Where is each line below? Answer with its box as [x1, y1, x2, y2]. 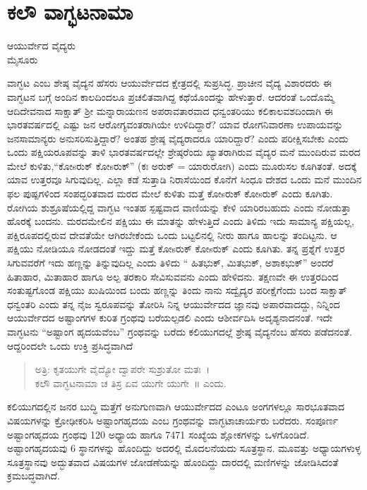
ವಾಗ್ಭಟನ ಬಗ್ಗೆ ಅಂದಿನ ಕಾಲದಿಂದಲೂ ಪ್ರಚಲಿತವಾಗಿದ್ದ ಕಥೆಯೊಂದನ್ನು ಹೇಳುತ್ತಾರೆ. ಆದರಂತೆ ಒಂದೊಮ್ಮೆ [7, 89, 335, 104]
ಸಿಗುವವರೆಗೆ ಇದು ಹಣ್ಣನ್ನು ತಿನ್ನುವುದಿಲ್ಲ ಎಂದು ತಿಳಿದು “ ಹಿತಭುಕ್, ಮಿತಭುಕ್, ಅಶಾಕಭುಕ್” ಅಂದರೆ [7, 255, 334, 270]
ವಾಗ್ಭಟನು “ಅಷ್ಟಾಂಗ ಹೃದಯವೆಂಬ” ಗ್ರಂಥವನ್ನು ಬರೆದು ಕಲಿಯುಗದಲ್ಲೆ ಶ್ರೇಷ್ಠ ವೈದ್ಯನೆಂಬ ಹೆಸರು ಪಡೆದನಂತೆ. [7, 324, 352, 338]
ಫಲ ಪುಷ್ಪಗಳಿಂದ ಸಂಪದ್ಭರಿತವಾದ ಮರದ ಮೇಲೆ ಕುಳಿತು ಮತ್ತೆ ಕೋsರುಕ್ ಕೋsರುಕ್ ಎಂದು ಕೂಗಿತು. [7, 186, 333, 201]
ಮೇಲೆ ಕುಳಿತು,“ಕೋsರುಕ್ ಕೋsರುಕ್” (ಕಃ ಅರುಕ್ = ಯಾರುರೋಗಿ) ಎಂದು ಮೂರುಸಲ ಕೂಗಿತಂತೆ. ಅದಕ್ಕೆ [7, 158, 357, 173]
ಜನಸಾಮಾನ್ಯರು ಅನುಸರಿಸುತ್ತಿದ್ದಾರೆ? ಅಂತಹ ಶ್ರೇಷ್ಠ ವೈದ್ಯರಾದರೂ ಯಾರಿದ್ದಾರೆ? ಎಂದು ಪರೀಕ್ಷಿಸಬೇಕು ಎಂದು [7, 130, 349, 145]
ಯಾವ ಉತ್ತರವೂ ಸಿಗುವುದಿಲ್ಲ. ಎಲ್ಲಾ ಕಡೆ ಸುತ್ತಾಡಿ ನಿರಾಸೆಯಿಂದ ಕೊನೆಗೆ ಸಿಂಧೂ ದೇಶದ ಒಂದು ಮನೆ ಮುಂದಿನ [7, 172, 362, 187]
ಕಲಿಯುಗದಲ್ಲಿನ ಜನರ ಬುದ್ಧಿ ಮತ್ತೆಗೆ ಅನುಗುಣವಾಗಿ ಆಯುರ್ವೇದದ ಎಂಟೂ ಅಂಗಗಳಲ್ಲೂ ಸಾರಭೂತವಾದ [7, 399, 345, 414]
